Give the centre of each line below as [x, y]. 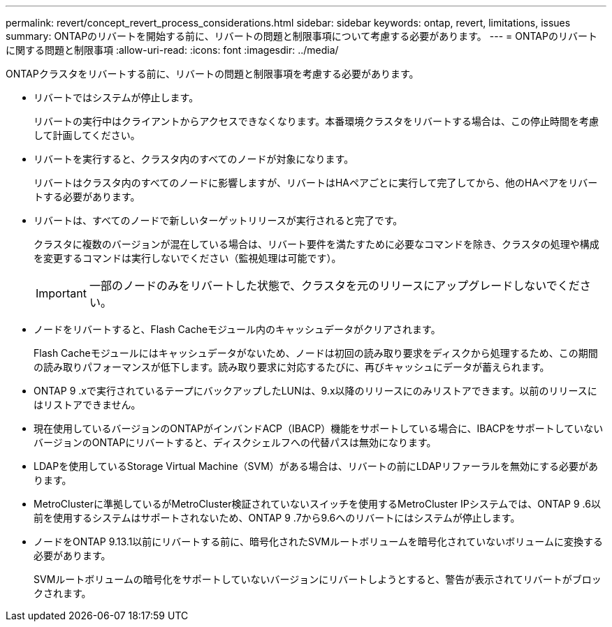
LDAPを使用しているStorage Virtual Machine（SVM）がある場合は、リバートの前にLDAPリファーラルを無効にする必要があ [316, 466]
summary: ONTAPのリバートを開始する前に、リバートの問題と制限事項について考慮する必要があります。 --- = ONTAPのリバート [301, 36]
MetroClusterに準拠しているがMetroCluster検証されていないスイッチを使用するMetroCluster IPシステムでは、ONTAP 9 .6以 [317, 504]
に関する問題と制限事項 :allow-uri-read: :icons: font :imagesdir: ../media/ [172, 50]
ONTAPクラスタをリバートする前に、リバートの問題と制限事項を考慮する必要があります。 [212, 74]
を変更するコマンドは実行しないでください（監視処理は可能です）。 [188, 258]
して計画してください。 [87, 135]
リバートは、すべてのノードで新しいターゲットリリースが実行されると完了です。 [218, 220]
